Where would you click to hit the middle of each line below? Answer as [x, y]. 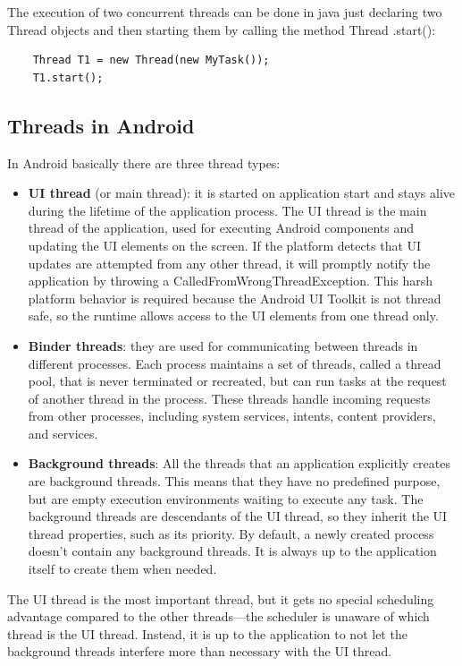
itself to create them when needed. [122, 569]
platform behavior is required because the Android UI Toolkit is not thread [235, 298]
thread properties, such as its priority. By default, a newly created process [231, 533]
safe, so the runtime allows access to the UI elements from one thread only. [233, 316]
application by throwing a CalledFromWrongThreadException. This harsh [231, 281]
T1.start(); [68, 77]
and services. [63, 433]
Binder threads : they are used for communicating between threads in [223, 345]
